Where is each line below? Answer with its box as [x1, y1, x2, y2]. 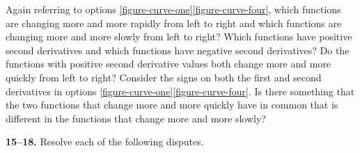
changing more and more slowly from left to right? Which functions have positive [6, 29, 352, 44]
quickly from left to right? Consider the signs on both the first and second [6, 70, 322, 84]
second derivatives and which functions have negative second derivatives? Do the [6, 42, 350, 57]
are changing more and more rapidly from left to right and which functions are [6, 15, 342, 30]
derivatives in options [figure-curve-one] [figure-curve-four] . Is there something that [6, 83, 355, 98]
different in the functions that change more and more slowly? [6, 111, 266, 125]
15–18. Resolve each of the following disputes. [6, 134, 204, 149]
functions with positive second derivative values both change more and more [6, 56, 331, 71]
